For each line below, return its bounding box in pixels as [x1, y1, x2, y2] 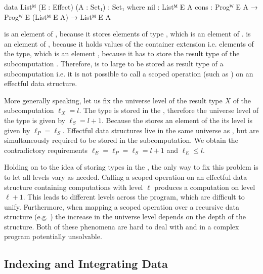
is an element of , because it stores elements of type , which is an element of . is [4, 28, 251, 39]
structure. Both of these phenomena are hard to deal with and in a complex [4, 221, 239, 231]
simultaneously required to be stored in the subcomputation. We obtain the [4, 135, 238, 145]
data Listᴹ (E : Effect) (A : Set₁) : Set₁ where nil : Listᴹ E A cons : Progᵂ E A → [4, 2, 258, 12]
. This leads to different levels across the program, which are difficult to [23, 191, 245, 202]
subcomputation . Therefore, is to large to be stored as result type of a [4, 58, 224, 68]
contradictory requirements [4, 144, 88, 155]
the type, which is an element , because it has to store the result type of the [4, 48, 240, 59]
